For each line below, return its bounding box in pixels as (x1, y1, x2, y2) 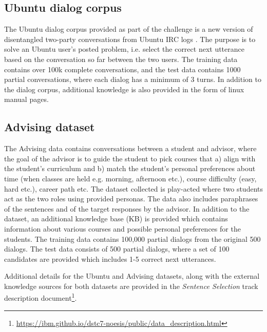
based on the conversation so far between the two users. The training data (4, 53, 238, 64)
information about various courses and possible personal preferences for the (4, 223, 241, 234)
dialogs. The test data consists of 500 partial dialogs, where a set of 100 (4, 243, 230, 254)
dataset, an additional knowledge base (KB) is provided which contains (4, 213, 228, 224)
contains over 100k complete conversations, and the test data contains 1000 (4, 64, 241, 74)
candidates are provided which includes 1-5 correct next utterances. (4, 253, 216, 264)
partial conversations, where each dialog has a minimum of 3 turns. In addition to (4, 74, 261, 85)
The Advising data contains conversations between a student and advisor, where (4, 143, 257, 154)
